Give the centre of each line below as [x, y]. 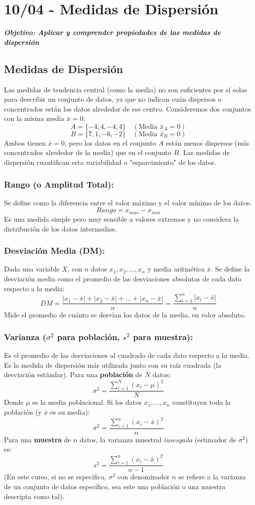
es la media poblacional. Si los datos [87, 402]
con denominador [144, 477]
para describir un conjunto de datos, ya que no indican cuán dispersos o [113, 99]
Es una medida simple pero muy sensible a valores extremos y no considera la [122, 218]
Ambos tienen [25, 142]
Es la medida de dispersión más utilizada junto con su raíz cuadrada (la [113, 365]
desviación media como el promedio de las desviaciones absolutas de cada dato [123, 278]
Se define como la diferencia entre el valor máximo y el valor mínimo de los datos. [128, 202]
